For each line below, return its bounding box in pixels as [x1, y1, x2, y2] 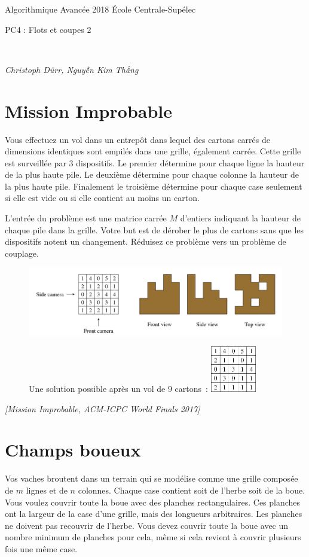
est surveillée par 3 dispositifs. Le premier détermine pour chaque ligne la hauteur [5, 156, 305, 169]
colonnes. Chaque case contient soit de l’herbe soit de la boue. [78, 483, 305, 496]
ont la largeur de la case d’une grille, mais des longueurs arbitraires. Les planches [5, 507, 302, 520]
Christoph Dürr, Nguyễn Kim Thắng [5, 63, 139, 75]
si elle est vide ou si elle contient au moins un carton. [5, 191, 200, 204]
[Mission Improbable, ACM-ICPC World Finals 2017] [5, 402, 200, 415]
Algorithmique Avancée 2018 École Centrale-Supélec [5, 3, 196, 15]
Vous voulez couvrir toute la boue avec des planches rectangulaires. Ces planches [5, 495, 301, 508]
